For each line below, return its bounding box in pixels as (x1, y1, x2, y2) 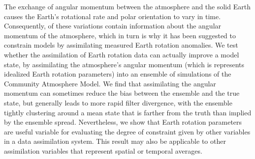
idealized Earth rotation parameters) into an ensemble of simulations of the (4, 69, 231, 79)
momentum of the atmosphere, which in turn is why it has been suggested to (4, 30, 236, 40)
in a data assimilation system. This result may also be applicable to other (4, 136, 226, 146)
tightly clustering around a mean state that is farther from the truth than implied (4, 107, 252, 117)
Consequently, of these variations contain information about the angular (4, 21, 222, 31)
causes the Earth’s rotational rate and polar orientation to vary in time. (4, 11, 221, 21)
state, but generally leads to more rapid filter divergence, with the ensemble (4, 97, 232, 107)
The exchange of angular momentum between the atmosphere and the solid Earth (4, 1, 251, 11)
